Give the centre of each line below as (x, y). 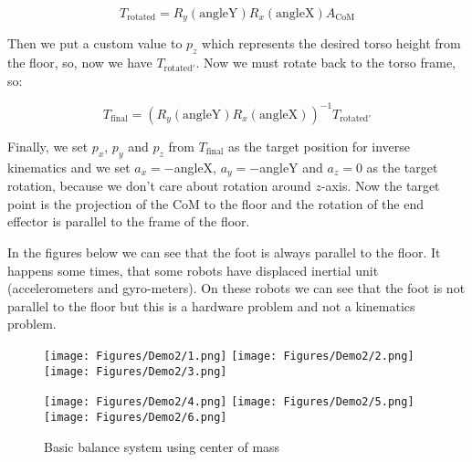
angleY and (291, 167)
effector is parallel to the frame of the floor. (129, 221)
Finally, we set (48, 146)
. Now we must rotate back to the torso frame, (325, 63)
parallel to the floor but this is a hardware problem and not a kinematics (211, 305)
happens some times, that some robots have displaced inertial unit (193, 270)
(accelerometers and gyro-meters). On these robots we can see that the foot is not (236, 288)
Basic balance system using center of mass (162, 446)
